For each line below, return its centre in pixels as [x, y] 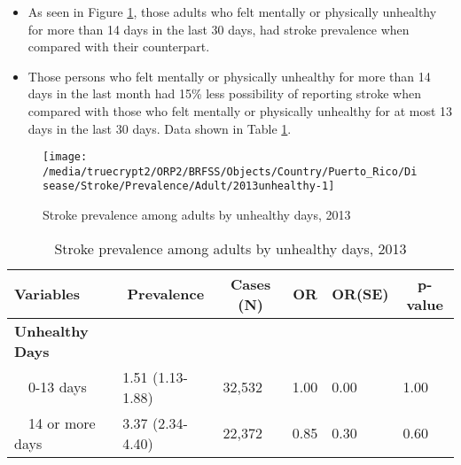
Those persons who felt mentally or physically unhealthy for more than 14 [229, 76]
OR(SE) [360, 294]
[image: [65, 157]
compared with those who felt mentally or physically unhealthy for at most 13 [240, 110]
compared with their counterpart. [119, 46]
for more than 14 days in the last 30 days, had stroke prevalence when [219, 29]
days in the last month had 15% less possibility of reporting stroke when [225, 93]
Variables [47, 294]
